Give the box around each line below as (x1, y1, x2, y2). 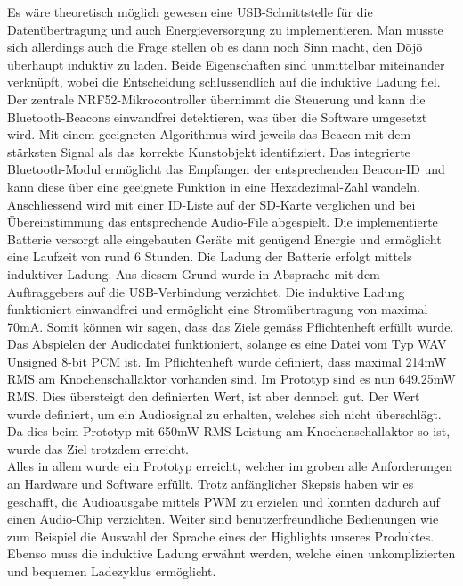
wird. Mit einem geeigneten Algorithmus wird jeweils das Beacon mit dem (7, 125, 411, 144)
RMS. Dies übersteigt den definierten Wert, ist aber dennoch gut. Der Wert (7, 387, 420, 406)
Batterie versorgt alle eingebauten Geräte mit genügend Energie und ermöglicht (7, 229, 442, 248)
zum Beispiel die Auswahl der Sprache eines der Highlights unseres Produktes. (7, 526, 435, 545)
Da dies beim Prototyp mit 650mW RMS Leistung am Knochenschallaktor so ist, (7, 422, 451, 441)
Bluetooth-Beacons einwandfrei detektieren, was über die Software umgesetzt (7, 107, 427, 126)
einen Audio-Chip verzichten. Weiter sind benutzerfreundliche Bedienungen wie (7, 509, 439, 528)
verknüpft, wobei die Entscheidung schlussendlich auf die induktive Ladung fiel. (7, 72, 441, 91)
